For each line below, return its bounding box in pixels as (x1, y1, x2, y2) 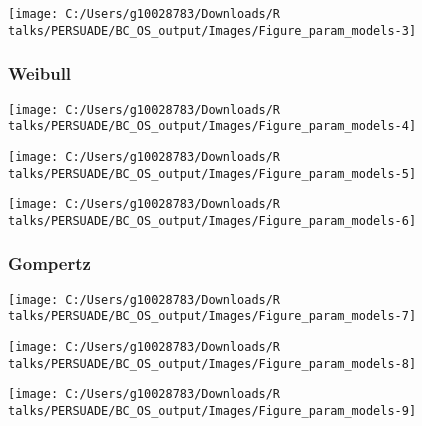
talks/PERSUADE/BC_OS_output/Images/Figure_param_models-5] (8, 166, 417, 181)
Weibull (8, 61, 72, 86)
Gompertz (8, 251, 91, 276)
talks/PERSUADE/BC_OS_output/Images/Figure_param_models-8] (8, 356, 417, 371)
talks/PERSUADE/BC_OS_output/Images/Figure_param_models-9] (8, 403, 417, 418)
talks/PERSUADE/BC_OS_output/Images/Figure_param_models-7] (8, 309, 417, 324)
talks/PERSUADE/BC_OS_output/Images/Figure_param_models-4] (8, 119, 417, 134)
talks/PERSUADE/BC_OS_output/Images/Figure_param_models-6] (8, 213, 417, 228)
